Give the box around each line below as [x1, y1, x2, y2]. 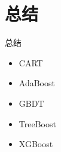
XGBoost [19, 138, 53, 150]
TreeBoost [19, 117, 56, 130]
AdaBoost [19, 77, 55, 89]
